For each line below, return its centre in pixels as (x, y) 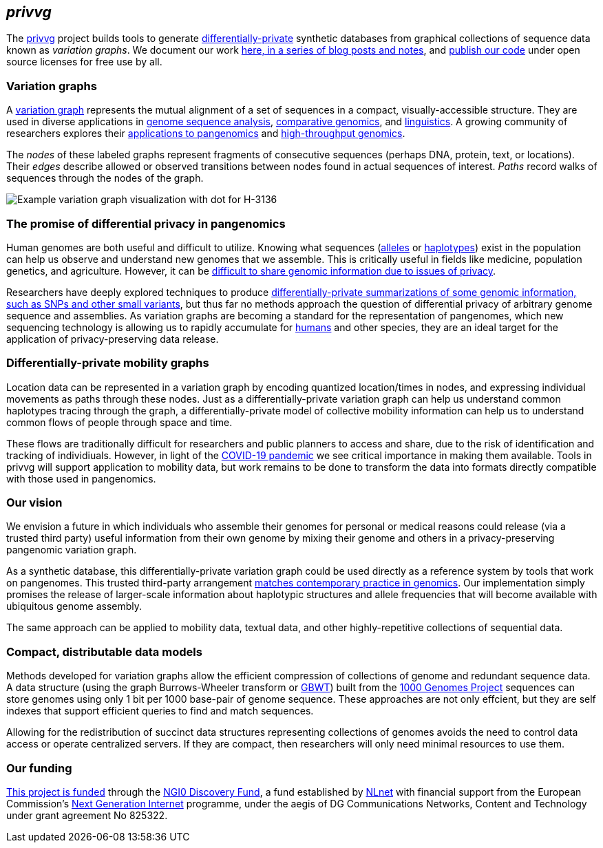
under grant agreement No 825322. (87, 815)
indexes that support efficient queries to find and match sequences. (160, 711)
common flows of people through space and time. (119, 422)
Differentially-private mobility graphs (108, 363)
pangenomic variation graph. (72, 550)
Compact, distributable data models (104, 651)
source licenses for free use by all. (84, 62)
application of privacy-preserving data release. (113, 339)
